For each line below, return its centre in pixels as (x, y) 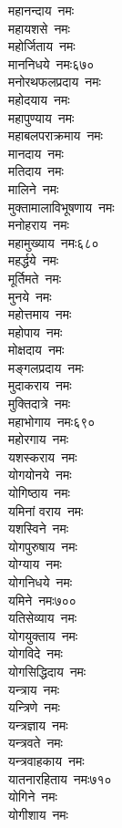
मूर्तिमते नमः (35, 278)
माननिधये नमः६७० (51, 63)
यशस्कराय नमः (43, 456)
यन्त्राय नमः (34, 689)
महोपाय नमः (36, 331)
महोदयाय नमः (39, 99)
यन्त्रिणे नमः (34, 707)
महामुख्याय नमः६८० (54, 242)
